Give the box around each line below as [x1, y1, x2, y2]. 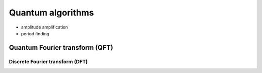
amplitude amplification [21, 24, 68, 30]
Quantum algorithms [9, 7, 94, 18]
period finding [21, 30, 49, 36]
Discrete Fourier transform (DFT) [9, 58, 88, 65]
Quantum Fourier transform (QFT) [9, 44, 114, 52]
